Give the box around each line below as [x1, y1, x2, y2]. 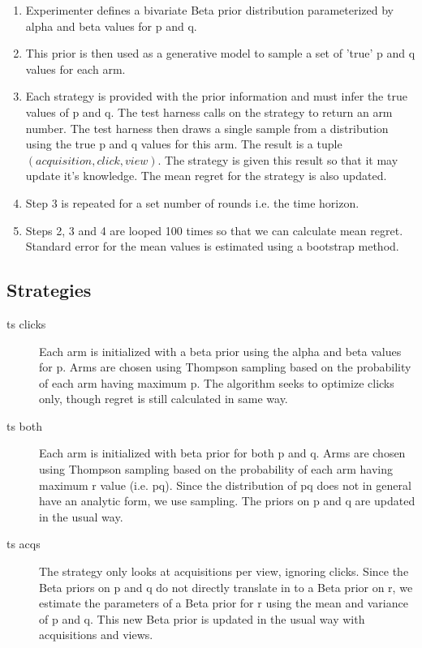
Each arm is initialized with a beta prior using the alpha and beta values [39, 342, 402, 359]
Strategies [6, 277, 92, 303]
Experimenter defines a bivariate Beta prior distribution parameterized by [25, 2, 394, 18]
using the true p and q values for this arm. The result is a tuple [25, 135, 342, 152]
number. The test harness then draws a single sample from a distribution [25, 119, 389, 136]
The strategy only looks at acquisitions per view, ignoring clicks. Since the [39, 563, 409, 580]
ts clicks [6, 315, 46, 332]
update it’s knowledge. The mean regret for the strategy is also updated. [25, 167, 387, 184]
